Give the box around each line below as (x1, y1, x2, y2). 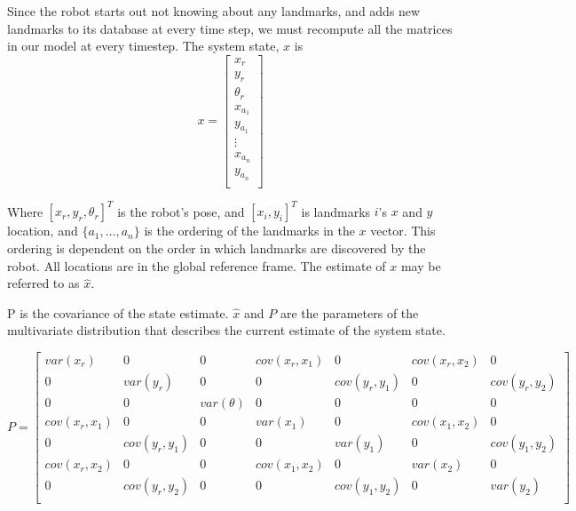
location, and (7, 221, 78, 240)
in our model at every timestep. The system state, (7, 36, 280, 55)
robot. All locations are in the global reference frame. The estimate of (7, 256, 386, 275)
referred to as (7, 274, 80, 292)
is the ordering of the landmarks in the (144, 221, 355, 240)
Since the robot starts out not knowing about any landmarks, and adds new (7, 2, 421, 20)
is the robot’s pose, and (117, 202, 245, 220)
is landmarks (301, 202, 371, 220)
